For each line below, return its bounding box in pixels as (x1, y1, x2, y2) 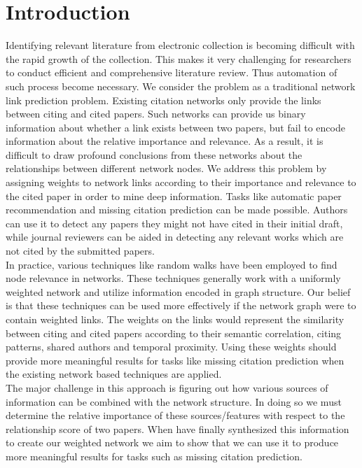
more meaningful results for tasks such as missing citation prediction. (6, 448, 302, 463)
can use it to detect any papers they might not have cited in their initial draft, (6, 215, 343, 230)
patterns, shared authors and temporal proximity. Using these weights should (6, 339, 337, 354)
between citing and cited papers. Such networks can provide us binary (6, 106, 306, 121)
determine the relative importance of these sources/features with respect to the (6, 408, 345, 423)
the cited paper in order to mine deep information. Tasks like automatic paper (6, 188, 342, 203)
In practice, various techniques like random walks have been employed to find (6, 257, 337, 271)
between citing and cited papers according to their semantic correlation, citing (6, 325, 342, 340)
